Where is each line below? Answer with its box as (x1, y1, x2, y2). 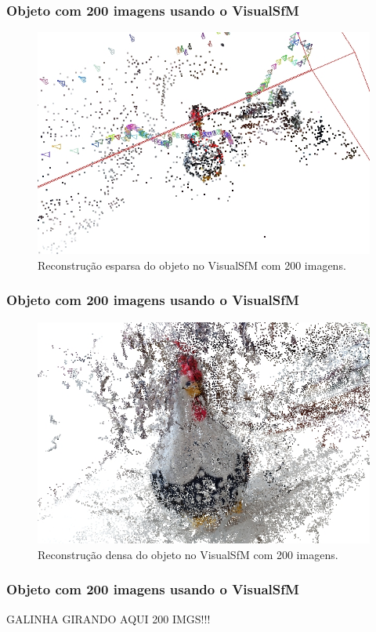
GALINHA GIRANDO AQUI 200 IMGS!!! (6, 610, 211, 627)
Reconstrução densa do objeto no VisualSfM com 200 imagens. (38, 546, 338, 562)
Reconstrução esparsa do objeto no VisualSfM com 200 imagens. (38, 256, 346, 273)
